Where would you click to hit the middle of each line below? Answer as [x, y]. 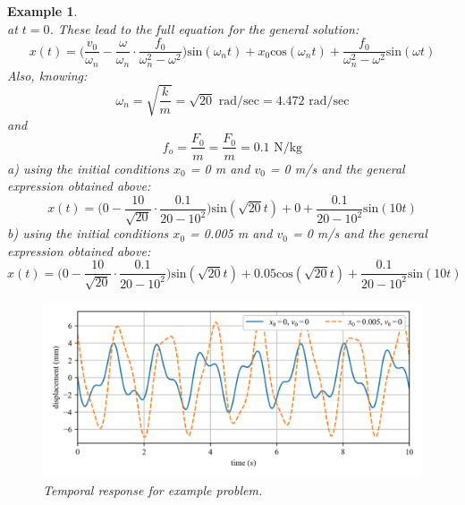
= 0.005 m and [231, 233]
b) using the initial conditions [88, 233]
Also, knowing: [47, 75]
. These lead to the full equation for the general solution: [204, 28]
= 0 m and [220, 168]
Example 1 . [42, 11]
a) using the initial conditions [89, 168]
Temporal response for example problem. [153, 489]
